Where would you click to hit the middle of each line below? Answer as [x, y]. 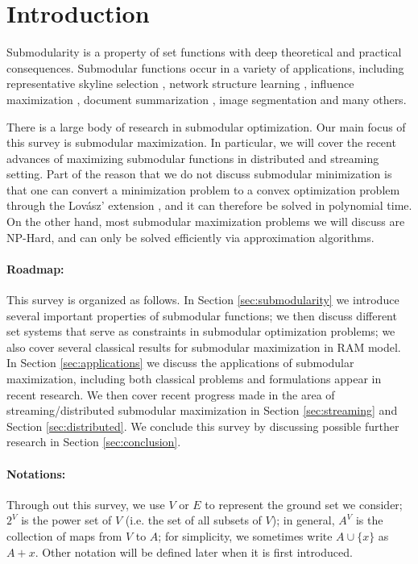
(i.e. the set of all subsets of [193, 520]
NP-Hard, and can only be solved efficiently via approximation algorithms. [190, 237]
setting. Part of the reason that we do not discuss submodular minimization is [199, 174]
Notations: [36, 473]
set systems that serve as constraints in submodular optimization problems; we [201, 331]
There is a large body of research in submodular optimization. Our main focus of [206, 126]
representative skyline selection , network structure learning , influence [180, 84]
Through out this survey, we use [86, 504]
